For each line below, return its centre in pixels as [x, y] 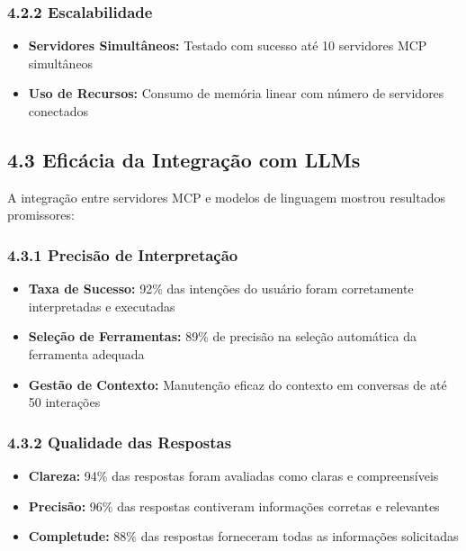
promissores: [41, 215]
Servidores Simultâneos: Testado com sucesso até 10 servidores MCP [228, 45]
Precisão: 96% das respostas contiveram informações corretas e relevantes [234, 506]
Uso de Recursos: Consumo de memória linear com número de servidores [236, 93]
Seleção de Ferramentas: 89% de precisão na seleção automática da [222, 336]
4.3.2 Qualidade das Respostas [120, 442]
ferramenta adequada [86, 353]
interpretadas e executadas [102, 306]
